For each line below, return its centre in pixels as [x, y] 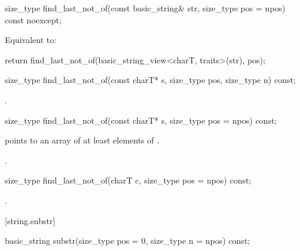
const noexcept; [33, 19]
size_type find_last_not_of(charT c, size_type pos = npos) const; [128, 180]
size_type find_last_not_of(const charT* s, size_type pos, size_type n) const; [150, 80]
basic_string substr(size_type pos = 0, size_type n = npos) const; [128, 241]
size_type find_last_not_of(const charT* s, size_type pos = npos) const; [141, 120]
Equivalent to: [31, 40]
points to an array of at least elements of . [82, 140]
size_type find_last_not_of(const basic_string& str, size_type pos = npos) [145, 8]
